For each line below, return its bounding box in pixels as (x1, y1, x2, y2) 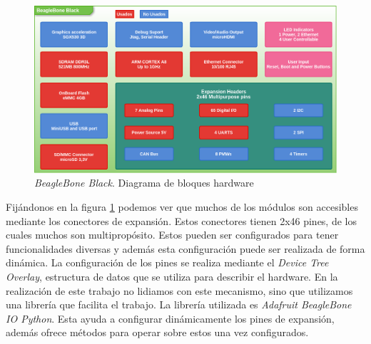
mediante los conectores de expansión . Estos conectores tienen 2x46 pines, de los (6, 213, 357, 228)
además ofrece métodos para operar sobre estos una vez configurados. (6, 325, 309, 340)
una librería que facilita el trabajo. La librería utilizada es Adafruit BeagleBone (6, 297, 352, 312)
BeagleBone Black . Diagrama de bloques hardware (34, 175, 254, 190)
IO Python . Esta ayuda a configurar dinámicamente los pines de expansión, (6, 311, 335, 325)
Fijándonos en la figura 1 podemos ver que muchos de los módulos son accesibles (6, 199, 358, 214)
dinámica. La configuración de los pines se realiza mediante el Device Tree (6, 255, 329, 270)
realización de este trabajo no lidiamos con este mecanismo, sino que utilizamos (6, 283, 353, 298)
